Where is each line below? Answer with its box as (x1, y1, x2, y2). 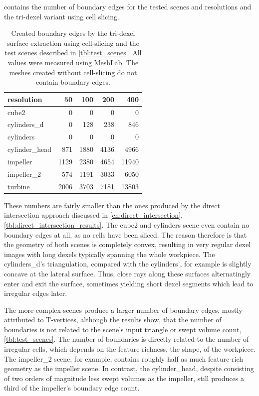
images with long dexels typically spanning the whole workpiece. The (4, 249, 215, 259)
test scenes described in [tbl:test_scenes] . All (4, 47, 142, 58)
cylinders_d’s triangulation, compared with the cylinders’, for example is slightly (4, 259, 252, 269)
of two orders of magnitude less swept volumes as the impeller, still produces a (4, 373, 244, 383)
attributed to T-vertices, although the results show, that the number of (4, 314, 222, 325)
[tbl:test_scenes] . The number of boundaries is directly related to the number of (4, 334, 249, 344)
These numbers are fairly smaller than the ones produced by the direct (4, 200, 220, 210)
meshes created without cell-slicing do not (9, 67, 137, 77)
